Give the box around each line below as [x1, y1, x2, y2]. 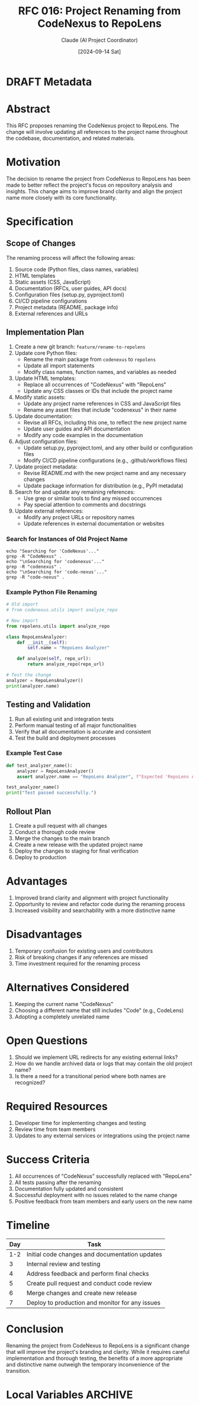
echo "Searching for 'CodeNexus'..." [6, 548, 99, 554]
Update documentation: [14, 412, 73, 420]
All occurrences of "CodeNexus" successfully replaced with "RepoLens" [14, 1173, 192, 1180]
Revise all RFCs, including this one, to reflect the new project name [23, 419, 187, 426]
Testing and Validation [6, 700, 91, 710]
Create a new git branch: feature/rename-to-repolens [14, 343, 146, 350]
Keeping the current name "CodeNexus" [14, 1000, 114, 1007]
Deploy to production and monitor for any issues [26, 1298, 161, 1306]
